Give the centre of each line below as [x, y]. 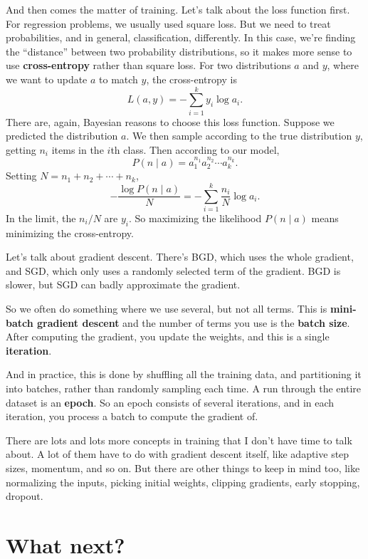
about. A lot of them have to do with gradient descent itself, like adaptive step [178, 454]
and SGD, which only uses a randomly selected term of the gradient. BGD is [173, 270]
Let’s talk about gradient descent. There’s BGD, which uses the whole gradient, [180, 257]
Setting [21, 176]
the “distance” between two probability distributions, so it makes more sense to [179, 51]
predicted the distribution [62, 136]
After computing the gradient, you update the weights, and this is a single [168, 336]
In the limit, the [41, 218]
